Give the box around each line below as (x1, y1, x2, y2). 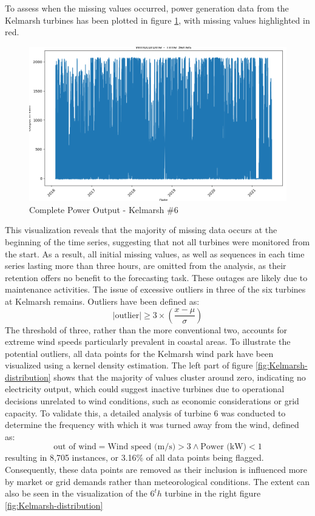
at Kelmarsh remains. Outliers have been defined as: (5, 294, 200, 307)
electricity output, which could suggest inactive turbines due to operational (5, 382, 285, 395)
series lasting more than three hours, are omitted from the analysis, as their (5, 259, 286, 272)
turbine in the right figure (164, 487, 261, 500)
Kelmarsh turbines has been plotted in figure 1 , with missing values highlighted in (5, 13, 310, 26)
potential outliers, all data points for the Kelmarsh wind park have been (5, 347, 274, 359)
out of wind (53, 443, 97, 452)
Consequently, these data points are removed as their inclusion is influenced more (5, 463, 307, 476)
